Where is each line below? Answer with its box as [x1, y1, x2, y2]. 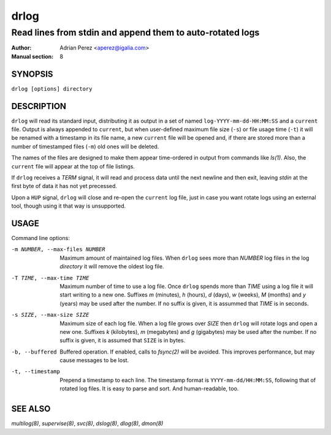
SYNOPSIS [11, 69, 53, 79]
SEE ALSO [11, 404, 51, 414]
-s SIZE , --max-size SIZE [11, 311, 89, 319]
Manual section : [11, 53, 54, 60]
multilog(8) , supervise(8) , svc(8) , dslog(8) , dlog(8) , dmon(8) [11, 420, 164, 427]
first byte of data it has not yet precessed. [11, 183, 118, 190]
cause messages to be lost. [59, 357, 129, 364]
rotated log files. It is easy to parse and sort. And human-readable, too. [59, 385, 239, 392]
